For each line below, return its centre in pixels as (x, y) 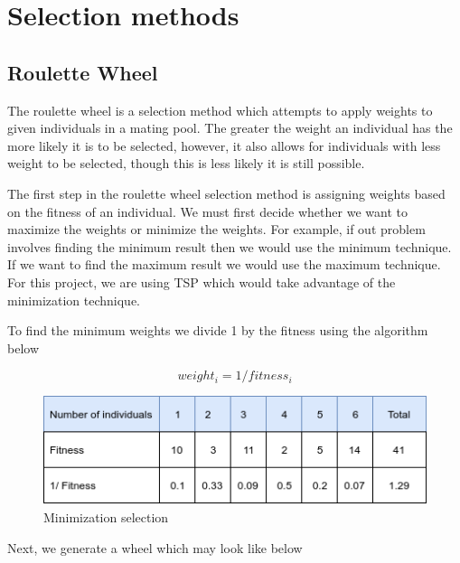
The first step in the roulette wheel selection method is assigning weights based (226, 193)
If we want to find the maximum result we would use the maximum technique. (224, 264)
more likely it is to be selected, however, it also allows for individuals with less (224, 145)
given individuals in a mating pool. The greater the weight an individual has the (230, 128)
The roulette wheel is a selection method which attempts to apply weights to (220, 110)
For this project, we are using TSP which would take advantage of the (202, 281)
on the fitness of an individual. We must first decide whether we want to (207, 211)
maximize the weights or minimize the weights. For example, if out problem (216, 229)
